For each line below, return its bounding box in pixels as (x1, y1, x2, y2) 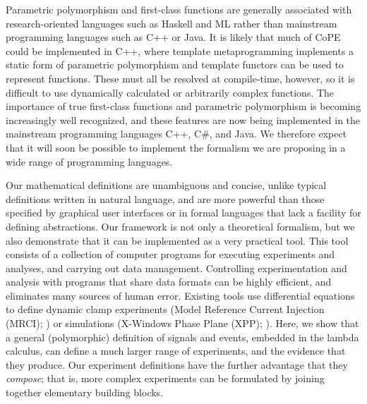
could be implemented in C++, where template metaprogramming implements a (6, 43, 354, 58)
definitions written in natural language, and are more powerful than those (6, 191, 325, 206)
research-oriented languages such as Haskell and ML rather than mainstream (6, 16, 337, 30)
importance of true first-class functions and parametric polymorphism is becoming (6, 99, 361, 114)
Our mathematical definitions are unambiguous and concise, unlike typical (6, 178, 327, 192)
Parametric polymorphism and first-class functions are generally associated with (6, 2, 352, 16)
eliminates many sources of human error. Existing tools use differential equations (6, 288, 355, 302)
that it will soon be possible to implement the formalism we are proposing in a (6, 140, 346, 154)
